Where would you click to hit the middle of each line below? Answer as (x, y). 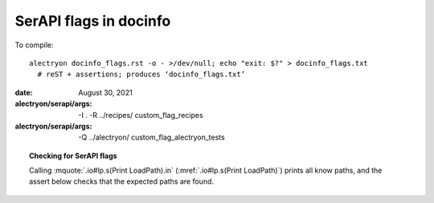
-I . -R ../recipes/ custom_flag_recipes (141, 115)
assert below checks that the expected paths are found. (122, 181)
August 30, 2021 (105, 92)
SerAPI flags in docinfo (93, 21)
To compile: (34, 45)
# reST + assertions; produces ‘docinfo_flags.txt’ (141, 75)
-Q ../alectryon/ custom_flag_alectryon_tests (151, 137)
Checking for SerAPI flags (73, 156)
